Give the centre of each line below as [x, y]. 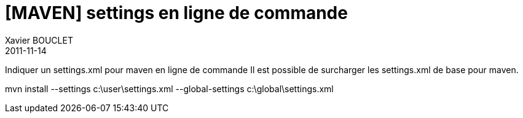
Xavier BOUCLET [39, 40]
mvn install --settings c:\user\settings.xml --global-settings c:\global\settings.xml [169, 88]
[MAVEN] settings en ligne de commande [176, 13]
